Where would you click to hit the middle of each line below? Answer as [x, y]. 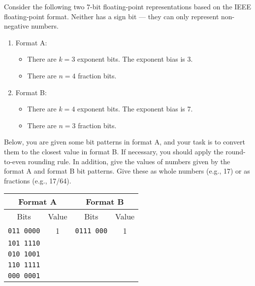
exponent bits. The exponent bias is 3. [135, 59]
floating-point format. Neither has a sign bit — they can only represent [112, 16]
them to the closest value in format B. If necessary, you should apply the [114, 151]
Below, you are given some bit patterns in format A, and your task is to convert [125, 142]
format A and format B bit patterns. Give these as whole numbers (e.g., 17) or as [127, 171]
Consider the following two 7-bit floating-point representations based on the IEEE [127, 6]
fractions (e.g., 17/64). [38, 180]
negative [16, 26]
